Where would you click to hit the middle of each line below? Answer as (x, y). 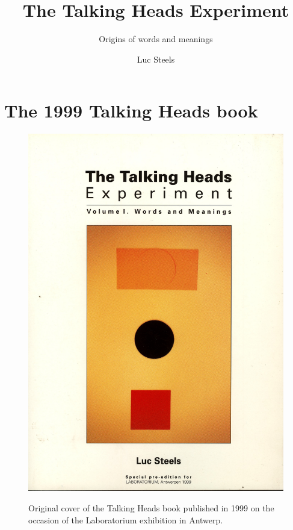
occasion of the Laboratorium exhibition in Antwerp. (126, 519)
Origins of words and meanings (156, 39)
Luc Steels (156, 59)
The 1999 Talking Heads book (131, 111)
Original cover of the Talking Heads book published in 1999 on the (151, 507)
